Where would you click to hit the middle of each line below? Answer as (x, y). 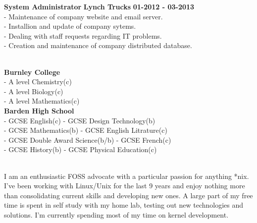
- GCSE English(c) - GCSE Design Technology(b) (80, 120)
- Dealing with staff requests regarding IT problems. (83, 35)
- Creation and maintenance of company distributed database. (98, 45)
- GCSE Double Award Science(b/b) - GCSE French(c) (88, 139)
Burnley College (32, 72)
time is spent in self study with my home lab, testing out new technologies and (124, 205)
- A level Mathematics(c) (42, 101)
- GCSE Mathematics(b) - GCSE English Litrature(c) (86, 130)
